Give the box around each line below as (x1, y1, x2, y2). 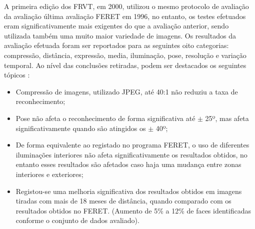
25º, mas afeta (205, 112, 249, 123)
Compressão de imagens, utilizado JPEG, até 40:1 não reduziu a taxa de (15, 86, 238, 96)
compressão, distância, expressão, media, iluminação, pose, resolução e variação (4, 49, 246, 60)
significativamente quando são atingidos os (15, 122, 146, 133)
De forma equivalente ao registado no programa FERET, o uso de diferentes (15, 139, 249, 150)
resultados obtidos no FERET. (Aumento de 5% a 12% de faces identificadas (15, 205, 251, 215)
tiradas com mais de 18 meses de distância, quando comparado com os (15, 195, 231, 206)
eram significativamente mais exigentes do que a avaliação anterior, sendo (4, 20, 229, 31)
